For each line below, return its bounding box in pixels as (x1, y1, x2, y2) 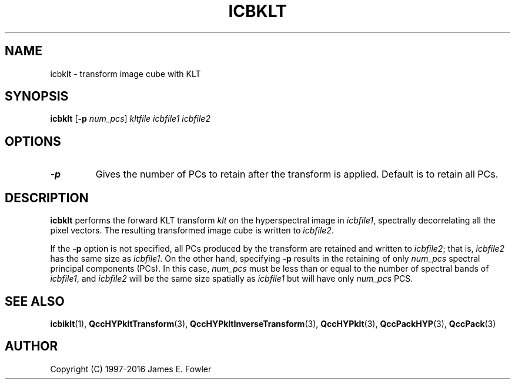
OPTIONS (5, 133, 61, 149)
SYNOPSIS (5, 89, 69, 104)
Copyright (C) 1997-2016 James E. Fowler (50, 363, 212, 374)
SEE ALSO (5, 293, 65, 309)
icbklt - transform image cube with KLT (50, 68, 201, 79)
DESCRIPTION (5, 190, 89, 205)
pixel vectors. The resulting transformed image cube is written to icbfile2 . (50, 225, 334, 236)
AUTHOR (5, 339, 58, 354)
